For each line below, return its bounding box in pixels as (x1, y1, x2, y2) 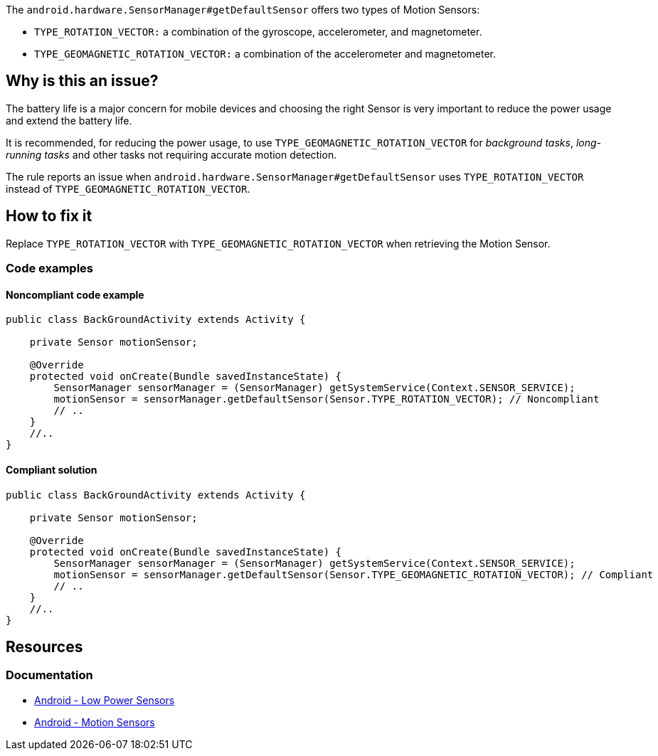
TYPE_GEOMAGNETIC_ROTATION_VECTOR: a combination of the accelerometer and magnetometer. (34, 48, 497, 60)
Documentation (6, 668, 93, 683)
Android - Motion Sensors (34, 715, 155, 728)
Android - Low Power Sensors (34, 693, 175, 706)
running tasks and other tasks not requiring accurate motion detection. (6, 148, 337, 161)
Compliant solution (6, 463, 97, 476)
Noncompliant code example (6, 288, 144, 301)
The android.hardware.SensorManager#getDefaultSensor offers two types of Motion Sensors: (6, 4, 480, 16)
